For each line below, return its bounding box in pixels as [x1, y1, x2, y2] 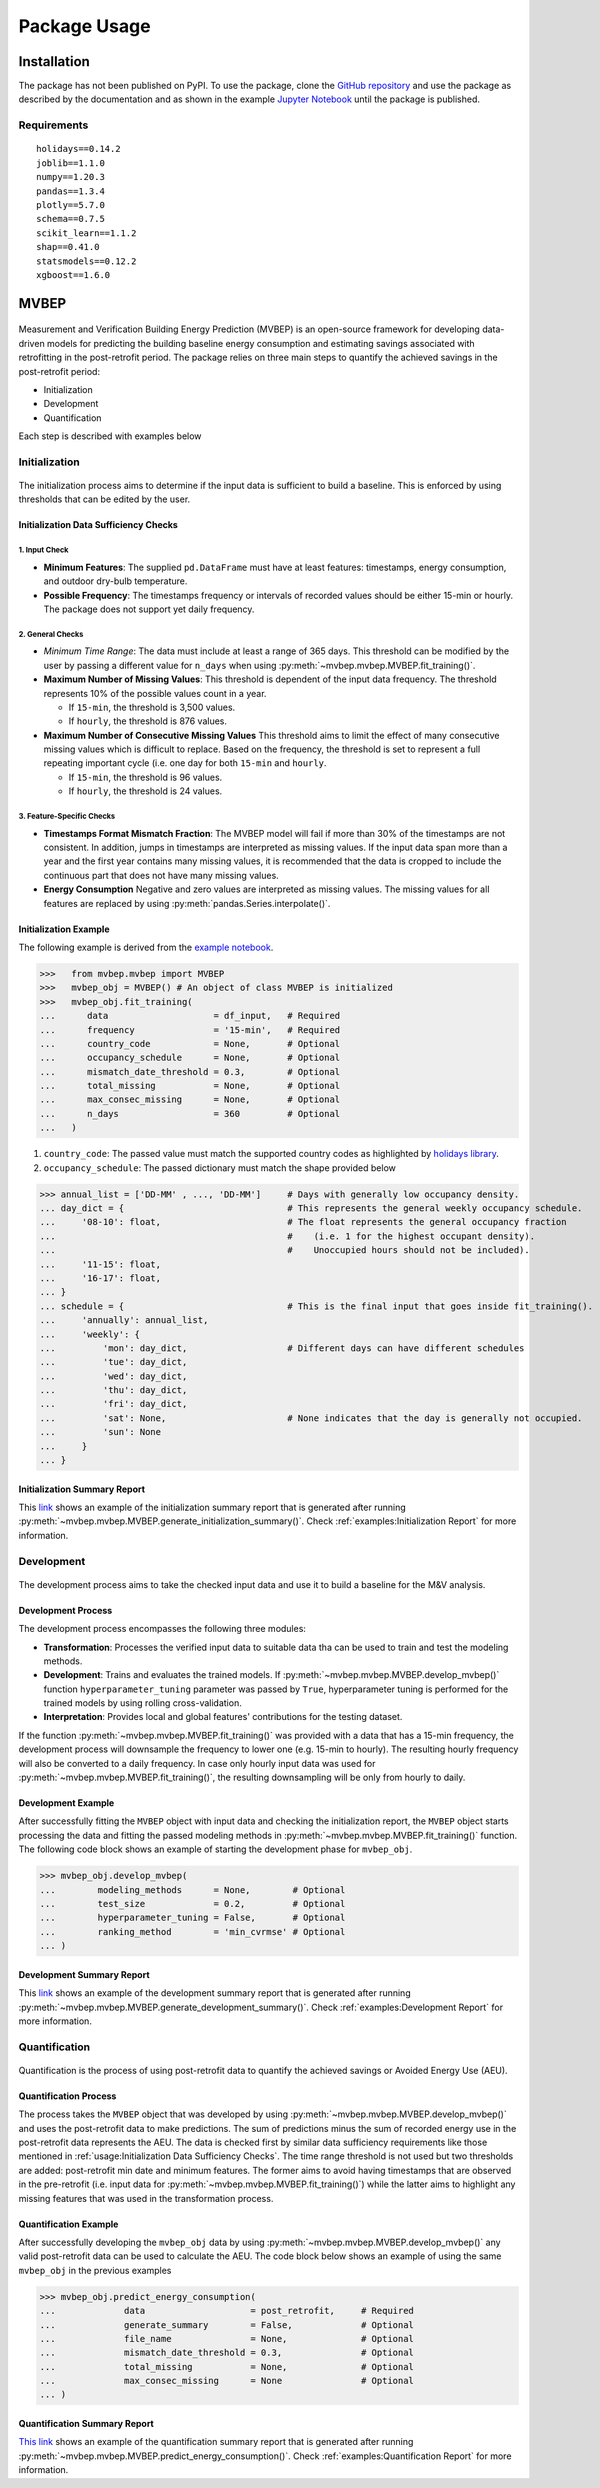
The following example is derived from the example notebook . [18, 941, 274, 953]
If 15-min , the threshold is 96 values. [68, 771, 223, 783]
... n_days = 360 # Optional [39, 1108, 341, 1119]
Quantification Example [18, 2218, 119, 2230]
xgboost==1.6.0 [36, 269, 111, 280]
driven [18, 337, 45, 349]
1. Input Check [18, 545, 69, 555]
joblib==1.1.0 [36, 157, 105, 169]
